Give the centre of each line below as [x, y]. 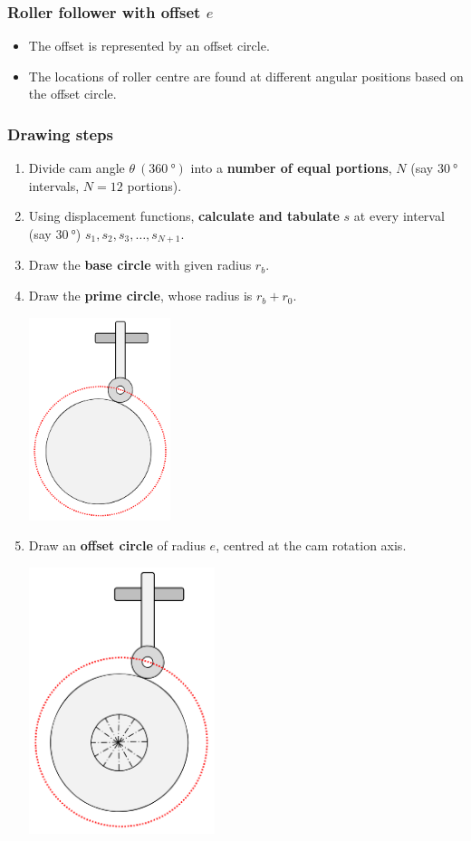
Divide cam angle [77, 168]
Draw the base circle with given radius [140, 265]
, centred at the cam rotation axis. [311, 545]
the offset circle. [72, 94]
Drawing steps [60, 134]
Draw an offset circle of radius [117, 545]
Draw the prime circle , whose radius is [140, 296]
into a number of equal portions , [291, 168]
